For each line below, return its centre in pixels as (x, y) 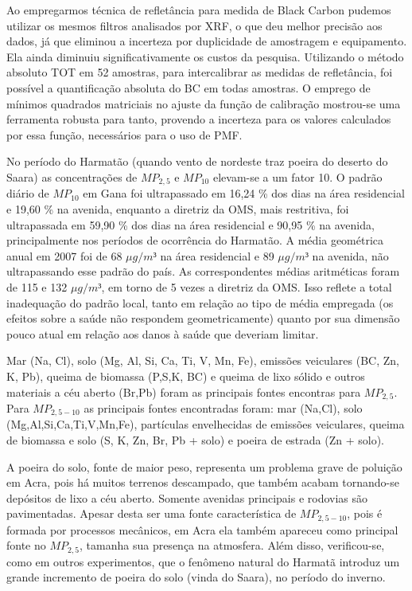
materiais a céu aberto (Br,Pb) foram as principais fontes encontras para (184, 391)
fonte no (26, 545)
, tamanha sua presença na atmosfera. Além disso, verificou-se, (232, 545)
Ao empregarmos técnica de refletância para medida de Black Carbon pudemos (199, 10)
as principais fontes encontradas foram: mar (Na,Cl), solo (223, 407)
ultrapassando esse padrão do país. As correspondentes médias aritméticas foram (203, 271)
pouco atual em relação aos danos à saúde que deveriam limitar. (163, 333)
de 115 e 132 (37, 286)
